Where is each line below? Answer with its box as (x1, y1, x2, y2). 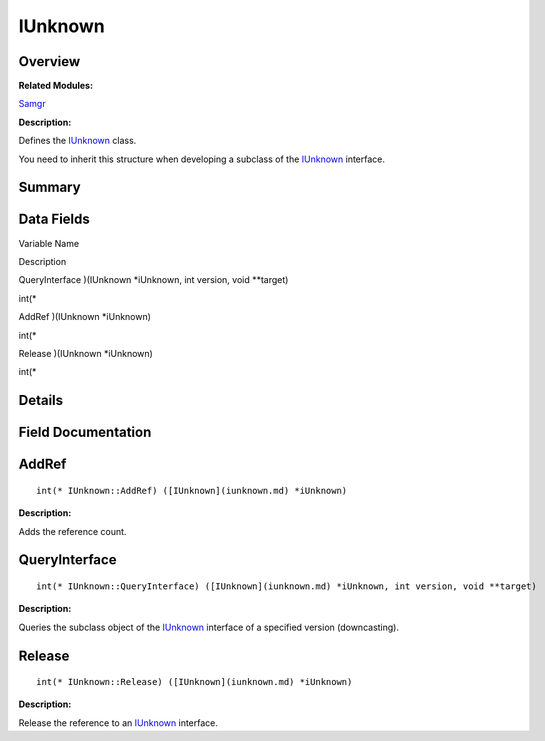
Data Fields (18, 211, 90, 228)
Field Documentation (18, 424, 152, 441)
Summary (18, 179, 81, 196)
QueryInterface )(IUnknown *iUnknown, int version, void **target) (18, 274, 289, 286)
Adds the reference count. (18, 525, 127, 537)
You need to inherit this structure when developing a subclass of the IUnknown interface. (18, 153, 385, 165)
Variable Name (18, 237, 80, 249)
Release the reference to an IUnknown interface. (18, 716, 219, 729)
